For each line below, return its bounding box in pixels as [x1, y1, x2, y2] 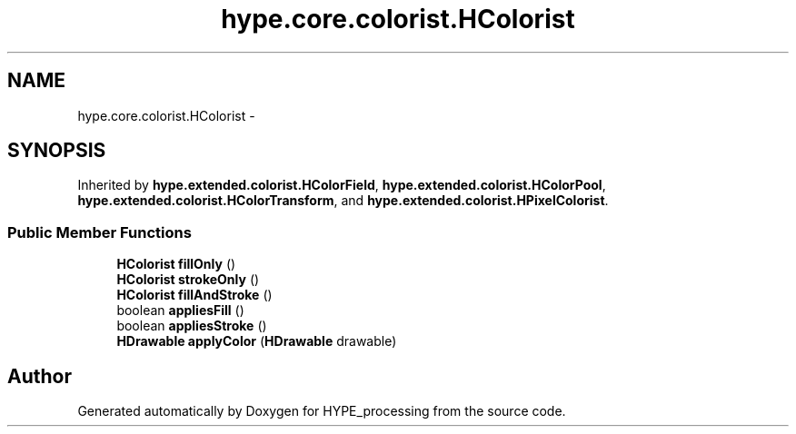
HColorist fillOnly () [116, 256, 236, 272]
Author [7, 364, 72, 388]
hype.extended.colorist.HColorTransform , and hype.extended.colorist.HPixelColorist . [77, 192, 609, 209]
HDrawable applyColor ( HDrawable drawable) [116, 333, 397, 350]
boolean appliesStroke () [116, 318, 267, 334]
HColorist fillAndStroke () [116, 287, 273, 303]
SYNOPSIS [7, 139, 106, 163]
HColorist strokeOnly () [116, 271, 260, 288]
